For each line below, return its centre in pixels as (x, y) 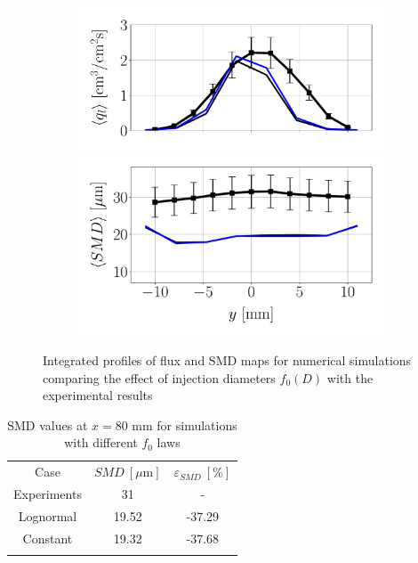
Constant (48, 538)
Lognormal (48, 515)
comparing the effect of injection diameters (159, 377)
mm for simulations (185, 424)
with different (101, 442)
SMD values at (48, 424)
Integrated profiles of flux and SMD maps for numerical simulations (227, 360)
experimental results (98, 395)
